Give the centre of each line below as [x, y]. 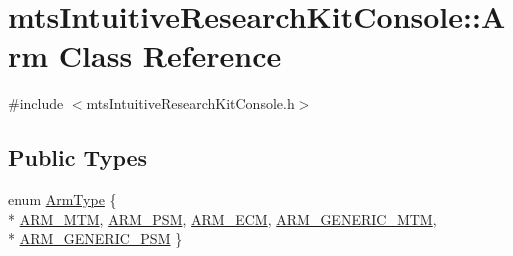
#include [36, 103]
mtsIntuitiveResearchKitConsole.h [190, 103]
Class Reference [170, 55]
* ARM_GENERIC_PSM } [95, 238]
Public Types [78, 157]
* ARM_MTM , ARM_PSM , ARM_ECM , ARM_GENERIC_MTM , [222, 218]
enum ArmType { [62, 199]
